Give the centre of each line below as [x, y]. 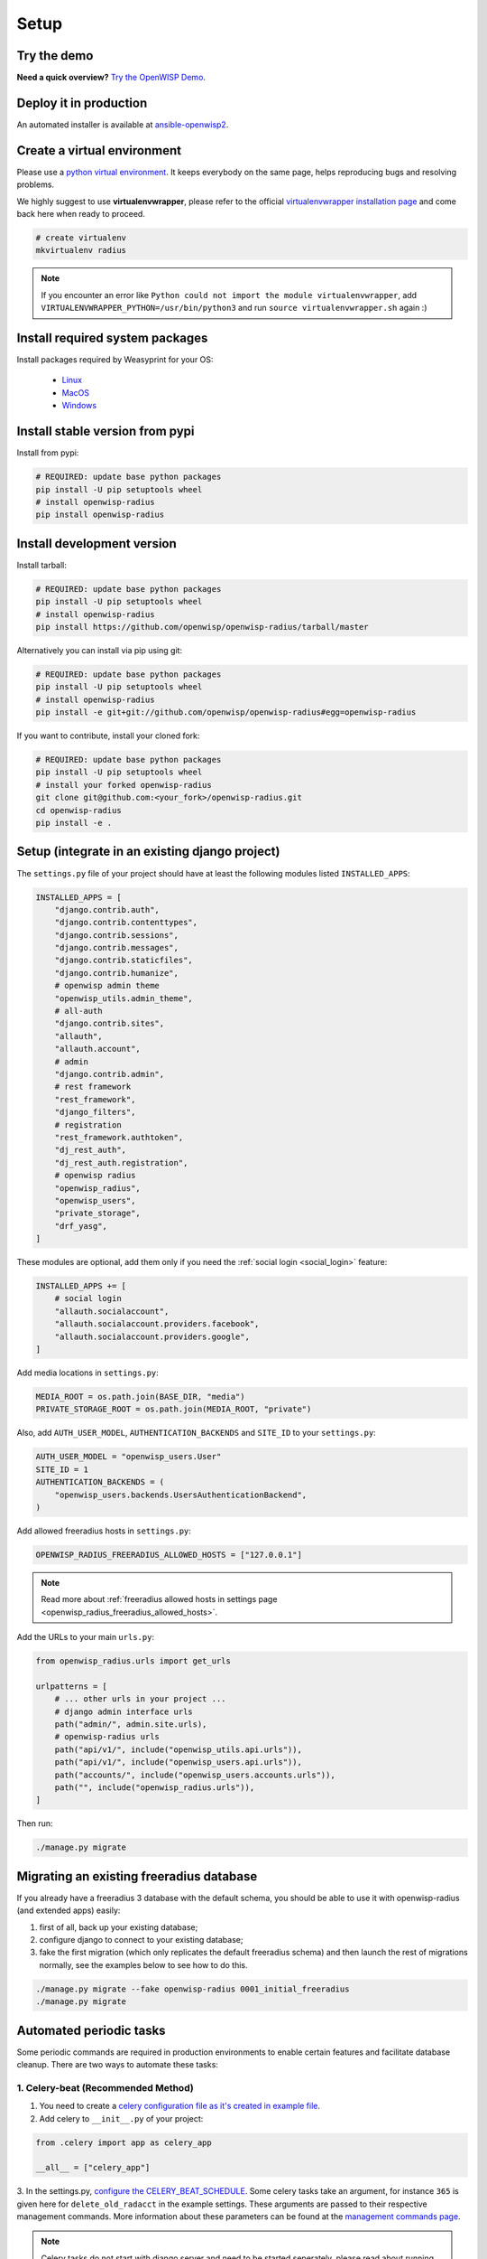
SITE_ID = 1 [62, 1469]
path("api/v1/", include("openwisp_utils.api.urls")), [178, 1749]
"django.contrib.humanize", [117, 973]
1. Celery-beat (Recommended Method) [105, 2087]
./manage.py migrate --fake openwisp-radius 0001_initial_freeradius [193, 1989]
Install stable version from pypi [106, 431]
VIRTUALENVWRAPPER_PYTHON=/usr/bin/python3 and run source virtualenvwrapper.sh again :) [234, 308]
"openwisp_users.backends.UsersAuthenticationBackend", [181, 1495]
